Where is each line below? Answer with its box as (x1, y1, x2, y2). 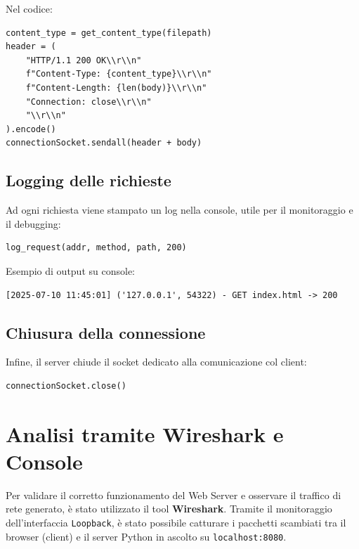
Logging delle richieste (6, 169, 171, 191)
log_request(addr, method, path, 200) (6, 243, 187, 253)
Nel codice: (6, 1, 53, 15)
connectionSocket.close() (6, 380, 126, 391)
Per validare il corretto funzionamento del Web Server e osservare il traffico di (6, 487, 341, 502)
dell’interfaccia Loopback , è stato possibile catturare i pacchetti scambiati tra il (6, 515, 346, 529)
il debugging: (6, 216, 61, 231)
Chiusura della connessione (6, 321, 206, 343)
